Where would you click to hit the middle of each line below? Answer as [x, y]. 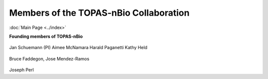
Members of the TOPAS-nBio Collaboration [99, 13]
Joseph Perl [22, 70]
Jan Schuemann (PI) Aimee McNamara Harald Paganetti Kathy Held [78, 48]
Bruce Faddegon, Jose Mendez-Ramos [49, 58]
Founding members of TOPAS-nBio [46, 36]
